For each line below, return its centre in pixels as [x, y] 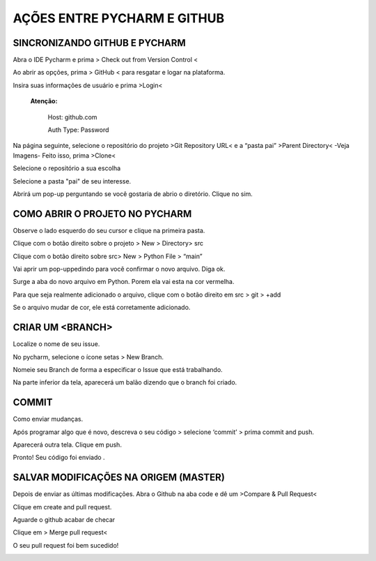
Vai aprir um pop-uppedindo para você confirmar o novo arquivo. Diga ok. [119, 269]
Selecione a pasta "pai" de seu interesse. [72, 181]
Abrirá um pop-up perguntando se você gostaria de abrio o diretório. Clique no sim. [133, 194]
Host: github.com [72, 117]
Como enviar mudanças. [48, 419]
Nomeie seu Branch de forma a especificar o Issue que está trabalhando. [118, 369]
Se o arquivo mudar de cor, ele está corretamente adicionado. [102, 308]
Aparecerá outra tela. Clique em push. [67, 444]
